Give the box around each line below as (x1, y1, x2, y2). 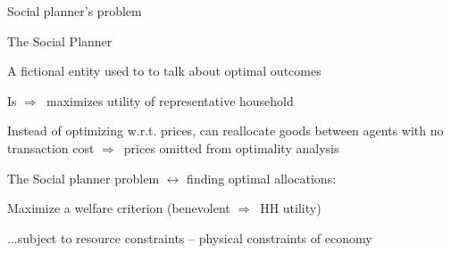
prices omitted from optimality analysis (123, 138, 339, 157)
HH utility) (260, 199, 322, 217)
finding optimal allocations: (187, 168, 337, 187)
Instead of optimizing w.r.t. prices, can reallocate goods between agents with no (7, 121, 444, 140)
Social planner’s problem (7, 2, 142, 20)
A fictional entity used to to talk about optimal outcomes (7, 61, 322, 80)
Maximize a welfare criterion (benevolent (7, 199, 230, 217)
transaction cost (7, 138, 95, 157)
